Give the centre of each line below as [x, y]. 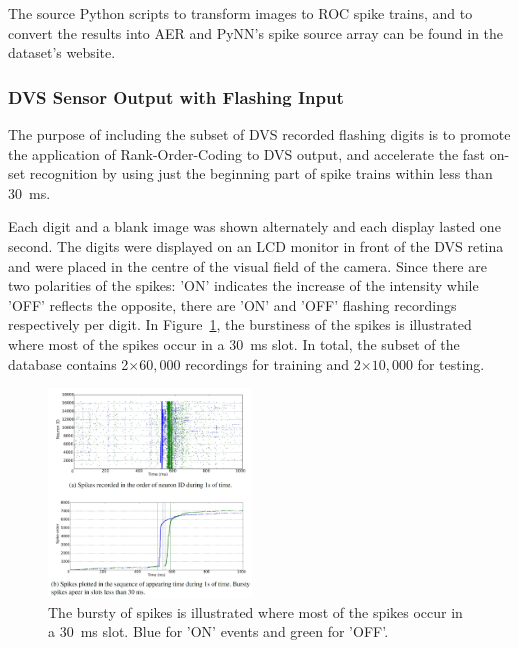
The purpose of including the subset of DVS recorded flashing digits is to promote [259, 134]
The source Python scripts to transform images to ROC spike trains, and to [240, 13]
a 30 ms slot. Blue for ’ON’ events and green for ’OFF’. [218, 631]
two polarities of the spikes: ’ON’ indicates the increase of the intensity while [243, 285]
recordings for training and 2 [273, 363]
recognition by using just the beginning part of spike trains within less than [261, 173]
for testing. [451, 363]
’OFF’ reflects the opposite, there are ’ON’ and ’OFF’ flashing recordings [232, 304]
